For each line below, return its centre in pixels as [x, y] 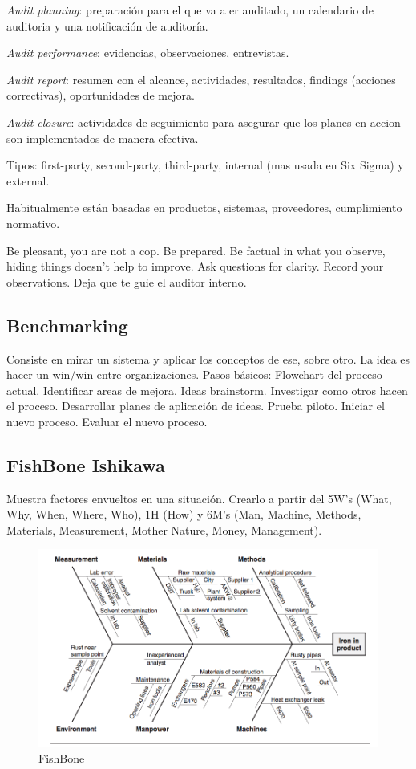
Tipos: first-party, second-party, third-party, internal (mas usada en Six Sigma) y [205, 165]
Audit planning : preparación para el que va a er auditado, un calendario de [190, 10]
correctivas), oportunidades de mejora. [101, 95]
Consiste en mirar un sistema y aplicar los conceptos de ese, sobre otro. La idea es [208, 358]
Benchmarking [67, 325]
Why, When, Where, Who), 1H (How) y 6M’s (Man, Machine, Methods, [184, 514]
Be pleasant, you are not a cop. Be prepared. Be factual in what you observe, [196, 250]
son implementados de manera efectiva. [103, 138]
